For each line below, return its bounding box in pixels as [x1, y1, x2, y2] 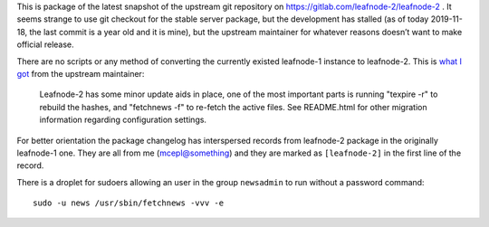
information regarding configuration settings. [39, 114, 207, 126]
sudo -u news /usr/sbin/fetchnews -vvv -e [33, 198, 225, 208]
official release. [16, 39, 74, 50]
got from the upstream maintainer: [16, 68, 145, 79]
